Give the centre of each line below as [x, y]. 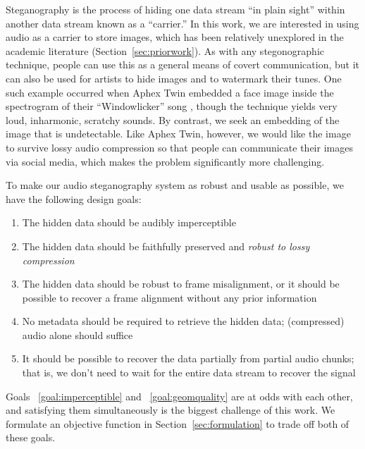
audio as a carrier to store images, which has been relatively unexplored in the [175, 37]
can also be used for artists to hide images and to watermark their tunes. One [174, 78]
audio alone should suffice [78, 334]
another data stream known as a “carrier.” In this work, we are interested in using [182, 23]
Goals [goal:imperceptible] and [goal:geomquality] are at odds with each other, [179, 396]
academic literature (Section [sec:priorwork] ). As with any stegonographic [165, 50]
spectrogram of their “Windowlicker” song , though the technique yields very [172, 106]
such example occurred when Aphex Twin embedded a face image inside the [170, 92]
